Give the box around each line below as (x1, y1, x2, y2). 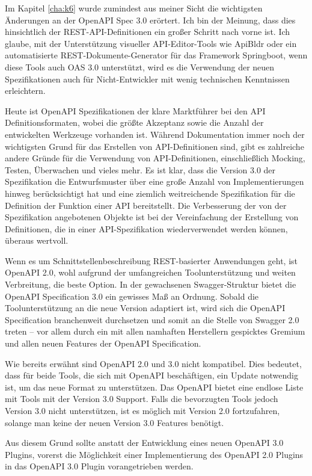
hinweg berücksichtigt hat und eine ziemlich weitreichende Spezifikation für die (5, 187, 295, 199)
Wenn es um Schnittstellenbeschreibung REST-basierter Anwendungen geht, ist (5, 254, 298, 267)
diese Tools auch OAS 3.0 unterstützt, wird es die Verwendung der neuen (5, 60, 275, 73)
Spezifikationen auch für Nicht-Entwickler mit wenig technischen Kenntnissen (5, 72, 290, 85)
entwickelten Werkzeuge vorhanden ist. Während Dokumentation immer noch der (5, 128, 305, 140)
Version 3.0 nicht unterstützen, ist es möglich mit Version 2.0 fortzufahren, (5, 404, 280, 416)
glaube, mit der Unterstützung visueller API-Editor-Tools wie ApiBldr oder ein (5, 37, 297, 49)
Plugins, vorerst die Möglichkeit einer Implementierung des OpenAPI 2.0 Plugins (5, 448, 304, 460)
